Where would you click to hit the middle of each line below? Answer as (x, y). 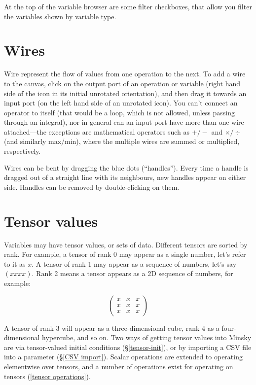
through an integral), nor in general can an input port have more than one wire (124, 122)
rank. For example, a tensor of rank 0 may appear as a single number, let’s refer (125, 254)
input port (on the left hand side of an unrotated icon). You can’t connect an (121, 103)
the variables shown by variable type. (60, 16)
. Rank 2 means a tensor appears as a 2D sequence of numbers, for (132, 273)
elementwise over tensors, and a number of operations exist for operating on (119, 366)
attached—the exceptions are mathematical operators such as (97, 131)
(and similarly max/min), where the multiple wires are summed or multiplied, (122, 141)
